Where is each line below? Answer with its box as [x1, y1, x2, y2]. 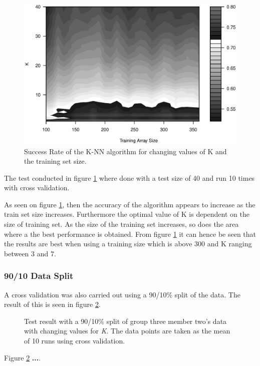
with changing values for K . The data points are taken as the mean [24, 325, 230, 336]
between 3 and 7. [4, 248, 56, 258]
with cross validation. [4, 182, 70, 193]
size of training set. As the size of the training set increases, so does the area [4, 219, 239, 229]
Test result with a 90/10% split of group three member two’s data [24, 315, 227, 326]
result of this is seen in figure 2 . [4, 299, 101, 309]
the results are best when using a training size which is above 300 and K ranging [4, 238, 252, 249]
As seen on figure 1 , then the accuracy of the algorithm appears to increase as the [4, 199, 255, 209]
